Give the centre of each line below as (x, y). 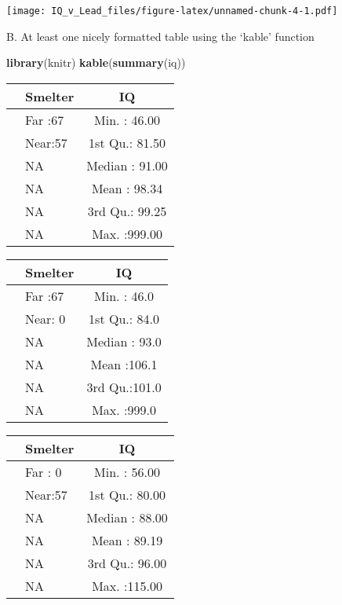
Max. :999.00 (127, 233)
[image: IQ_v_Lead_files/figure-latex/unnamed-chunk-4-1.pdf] (172, 11)
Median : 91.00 (127, 165)
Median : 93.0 (124, 341)
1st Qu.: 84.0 (124, 318)
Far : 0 (44, 471)
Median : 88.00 (127, 517)
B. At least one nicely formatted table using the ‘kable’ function (160, 36)
